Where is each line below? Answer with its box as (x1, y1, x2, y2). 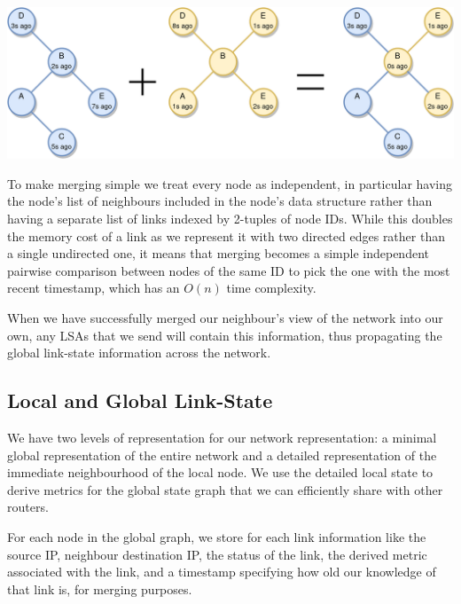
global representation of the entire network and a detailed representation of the (7, 445, 437, 464)
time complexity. (226, 278, 316, 297)
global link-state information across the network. (7, 343, 271, 362)
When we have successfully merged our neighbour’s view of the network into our (7, 309, 443, 327)
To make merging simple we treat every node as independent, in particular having (7, 174, 453, 192)
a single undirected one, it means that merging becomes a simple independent (7, 244, 429, 263)
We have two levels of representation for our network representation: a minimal (7, 428, 437, 447)
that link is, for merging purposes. (7, 579, 192, 598)
